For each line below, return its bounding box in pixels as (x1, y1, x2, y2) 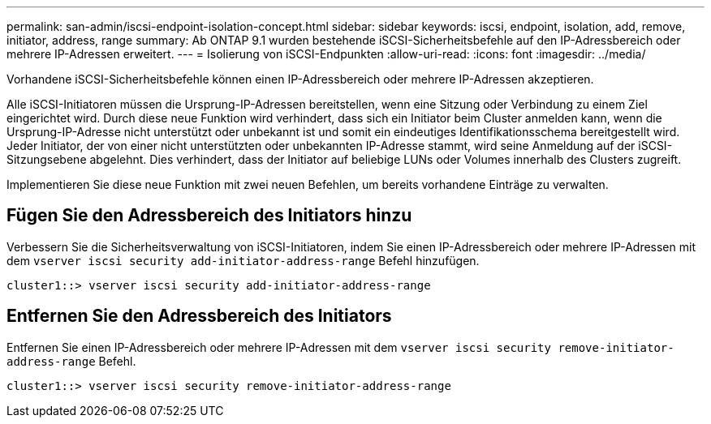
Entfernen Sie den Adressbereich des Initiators (6, 306, 392, 327)
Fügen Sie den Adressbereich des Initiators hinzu (6, 205, 412, 226)
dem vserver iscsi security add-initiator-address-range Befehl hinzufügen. (6, 253, 480, 268)
